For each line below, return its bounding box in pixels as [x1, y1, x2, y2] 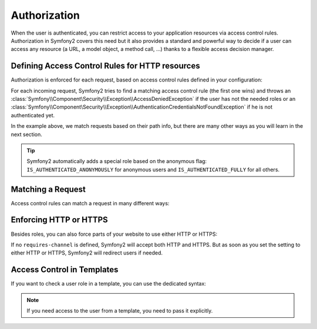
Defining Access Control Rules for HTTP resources [11, 61, 200, 71]
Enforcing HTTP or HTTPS [11, 215, 108, 225]
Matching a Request [11, 184, 86, 194]
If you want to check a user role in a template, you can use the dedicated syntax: [11, 280, 207, 287]
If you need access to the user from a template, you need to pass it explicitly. [26, 307, 213, 314]
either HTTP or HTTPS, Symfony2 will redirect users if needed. [11, 249, 163, 256]
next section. [11, 131, 42, 138]
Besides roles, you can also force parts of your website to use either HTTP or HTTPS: [11, 230, 217, 238]
